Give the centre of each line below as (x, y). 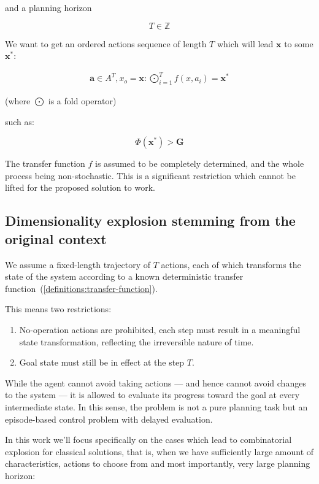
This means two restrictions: (58, 309)
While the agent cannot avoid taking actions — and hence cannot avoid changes (156, 382)
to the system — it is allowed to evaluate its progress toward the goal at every (152, 395)
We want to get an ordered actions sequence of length (106, 43)
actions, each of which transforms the (231, 264)
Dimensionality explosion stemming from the (150, 221)
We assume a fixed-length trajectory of (78, 264)
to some (299, 43)
